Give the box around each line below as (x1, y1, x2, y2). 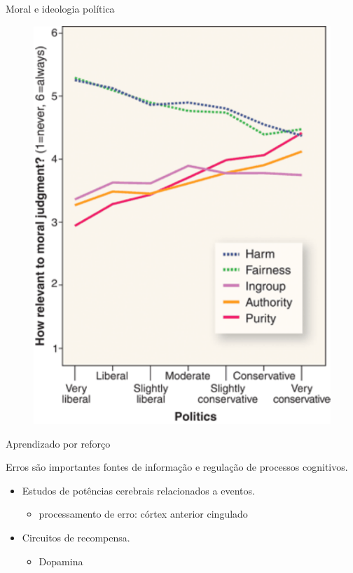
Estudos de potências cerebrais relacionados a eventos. (22, 483, 255, 497)
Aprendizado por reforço (6, 436, 111, 450)
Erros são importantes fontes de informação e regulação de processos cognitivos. (6, 460, 348, 474)
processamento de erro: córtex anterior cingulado (39, 506, 248, 521)
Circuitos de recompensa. (22, 530, 130, 544)
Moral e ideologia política (6, 1, 115, 15)
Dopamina (39, 553, 83, 568)
